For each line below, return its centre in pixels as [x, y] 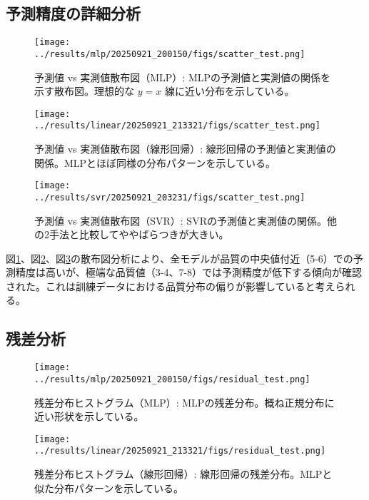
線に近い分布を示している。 [229, 91]
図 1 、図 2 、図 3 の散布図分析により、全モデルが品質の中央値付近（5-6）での [180, 258]
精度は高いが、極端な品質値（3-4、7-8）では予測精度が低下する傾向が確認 [189, 272]
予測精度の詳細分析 [73, 13]
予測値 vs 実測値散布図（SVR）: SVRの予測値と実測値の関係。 [181, 220]
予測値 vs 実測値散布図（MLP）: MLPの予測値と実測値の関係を [183, 77]
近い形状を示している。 [89, 416]
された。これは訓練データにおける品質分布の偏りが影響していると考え [171, 286]
